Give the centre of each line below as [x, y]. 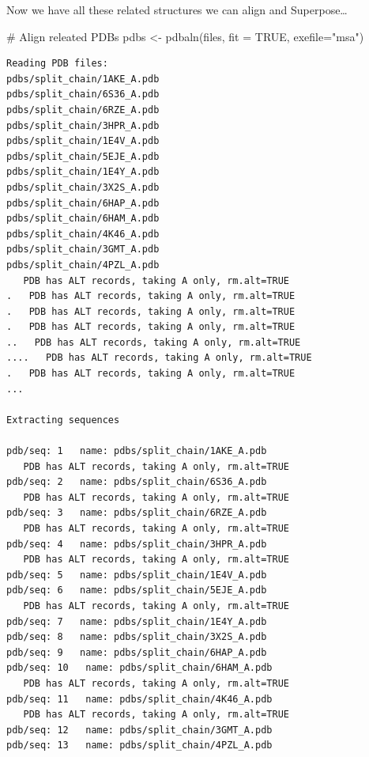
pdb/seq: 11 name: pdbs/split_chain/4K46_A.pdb [139, 699]
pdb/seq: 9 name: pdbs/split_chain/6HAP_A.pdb [137, 652]
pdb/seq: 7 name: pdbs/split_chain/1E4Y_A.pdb [137, 621]
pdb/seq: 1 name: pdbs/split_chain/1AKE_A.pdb [137, 451]
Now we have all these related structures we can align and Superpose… [177, 9]
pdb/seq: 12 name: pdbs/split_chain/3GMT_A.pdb [139, 730]
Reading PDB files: [57, 64]
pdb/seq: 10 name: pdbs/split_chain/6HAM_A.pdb [139, 668]
